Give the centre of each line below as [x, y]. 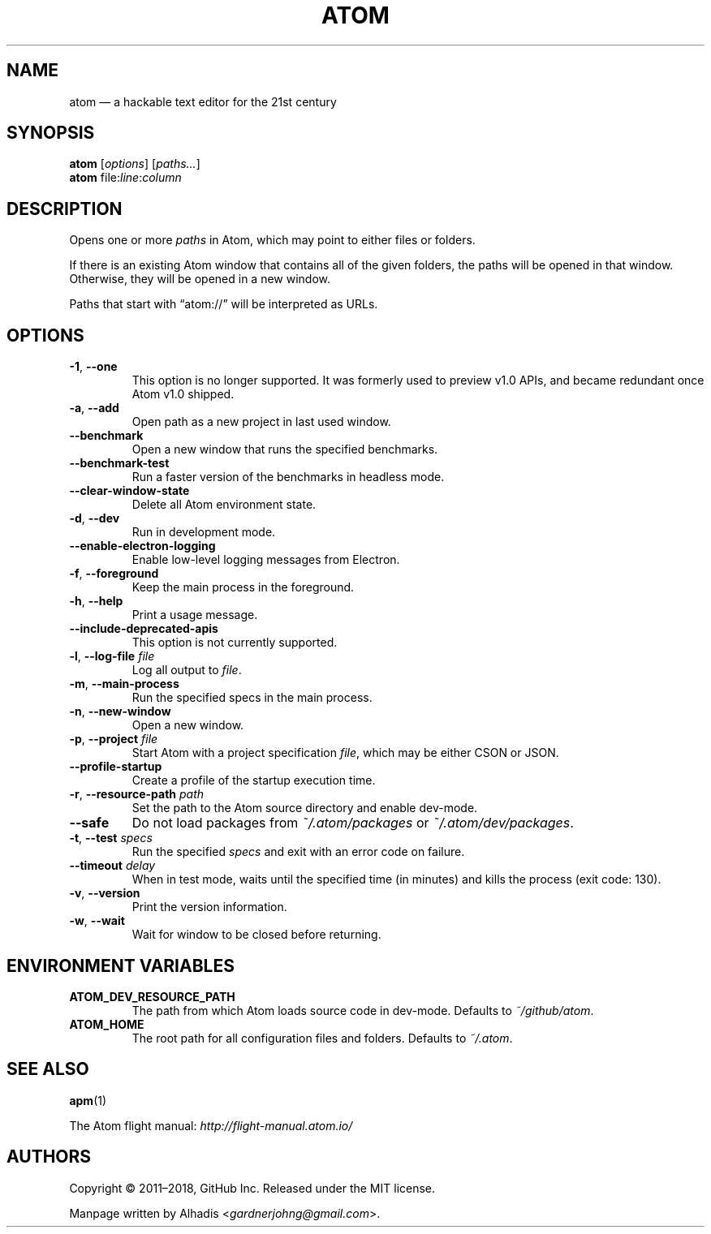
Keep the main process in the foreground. [243, 587]
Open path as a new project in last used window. [261, 422]
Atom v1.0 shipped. [183, 394]
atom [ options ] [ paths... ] [135, 164]
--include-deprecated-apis [144, 629]
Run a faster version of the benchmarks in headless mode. [288, 477]
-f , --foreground [114, 574]
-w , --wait [97, 921]
